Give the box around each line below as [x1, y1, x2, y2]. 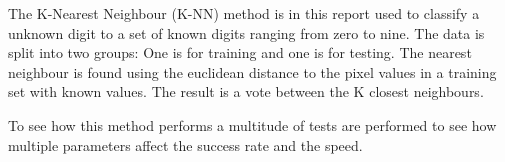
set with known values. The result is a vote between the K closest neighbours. [8, 81, 484, 102]
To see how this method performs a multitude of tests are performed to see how [8, 114, 497, 135]
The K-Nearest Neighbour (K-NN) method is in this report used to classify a [8, 3, 480, 23]
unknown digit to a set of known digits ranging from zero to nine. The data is [8, 22, 485, 43]
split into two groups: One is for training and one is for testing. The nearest [8, 42, 472, 63]
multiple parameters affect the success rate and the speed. [8, 134, 363, 155]
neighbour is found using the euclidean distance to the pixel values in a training [8, 61, 497, 82]
